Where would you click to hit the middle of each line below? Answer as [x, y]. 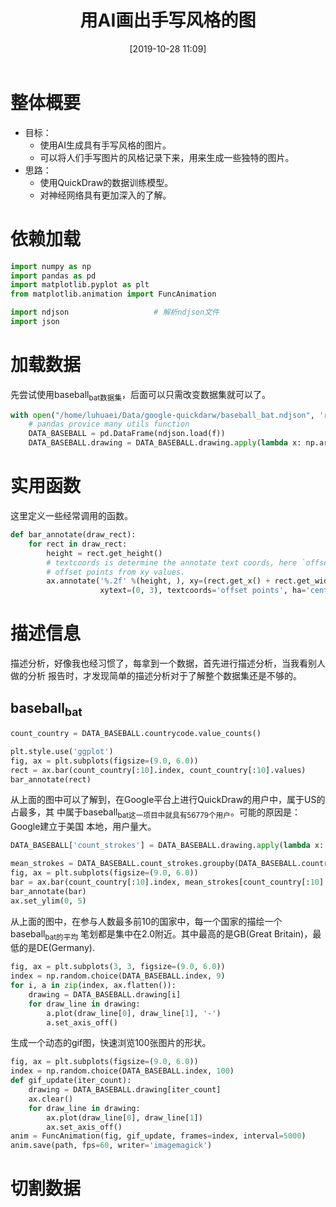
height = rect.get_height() [104, 553]
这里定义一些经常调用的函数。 [71, 516]
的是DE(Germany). [56, 948]
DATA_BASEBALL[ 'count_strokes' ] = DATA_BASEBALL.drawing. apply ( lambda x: [167, 846]
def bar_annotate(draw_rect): [73, 535]
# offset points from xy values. [116, 572]
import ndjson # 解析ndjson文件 [115, 312]
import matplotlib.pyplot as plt [80, 285]
